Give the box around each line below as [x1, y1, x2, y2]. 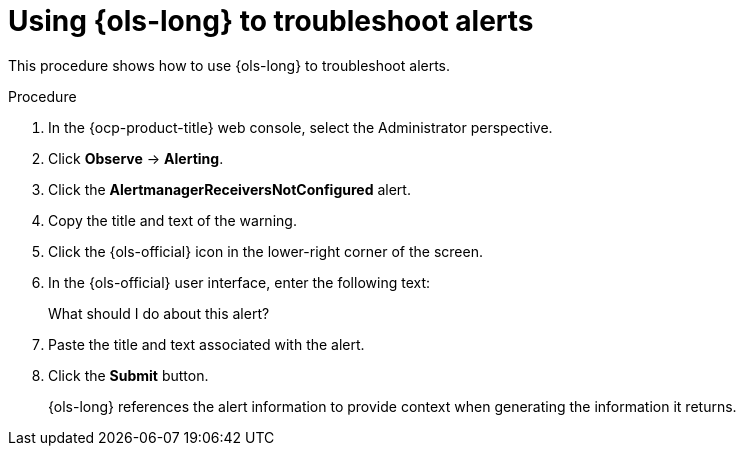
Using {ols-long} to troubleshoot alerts [8, 4, 534, 38]
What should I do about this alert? [48, 304, 270, 322]
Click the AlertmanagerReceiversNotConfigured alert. [48, 180, 411, 198]
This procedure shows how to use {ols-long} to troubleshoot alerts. [8, 56, 451, 74]
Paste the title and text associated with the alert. [48, 335, 365, 353]
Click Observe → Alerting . [48, 149, 224, 167]
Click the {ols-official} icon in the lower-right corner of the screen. [48, 242, 483, 260]
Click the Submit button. [48, 366, 209, 384]
